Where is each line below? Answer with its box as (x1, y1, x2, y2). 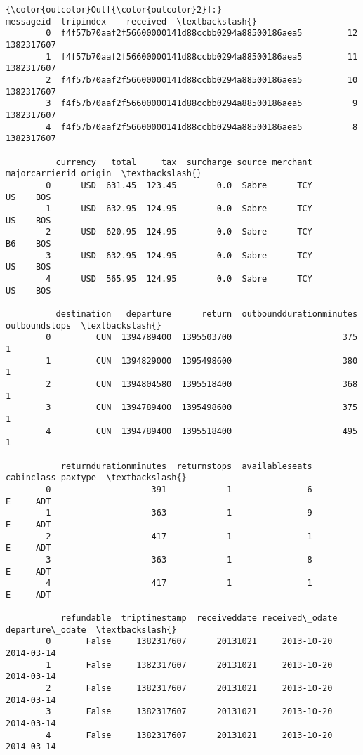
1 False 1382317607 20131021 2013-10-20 (46, 659, 333, 670)
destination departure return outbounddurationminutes (55, 309, 358, 320)
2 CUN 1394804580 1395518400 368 (46, 379, 358, 389)
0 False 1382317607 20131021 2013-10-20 (46, 636, 333, 647)
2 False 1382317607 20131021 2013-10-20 (46, 683, 333, 694)
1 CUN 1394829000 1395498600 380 (46, 355, 358, 366)
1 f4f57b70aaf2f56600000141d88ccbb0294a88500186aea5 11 (46, 51, 358, 62)
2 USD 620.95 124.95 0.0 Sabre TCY (46, 227, 312, 237)
